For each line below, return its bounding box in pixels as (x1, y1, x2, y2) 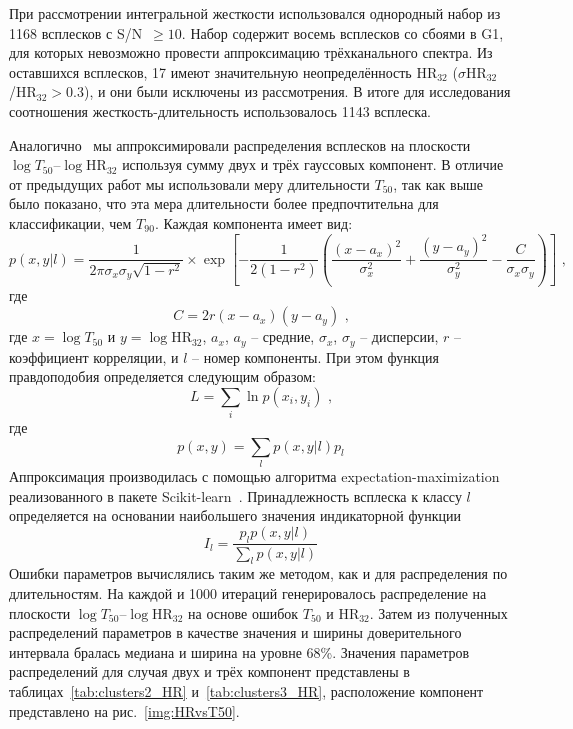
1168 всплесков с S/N (9, 22, 143, 43)
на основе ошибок (188, 602, 299, 623)
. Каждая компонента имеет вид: (154, 212, 353, 233)
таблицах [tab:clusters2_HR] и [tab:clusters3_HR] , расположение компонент (9, 680, 484, 701)
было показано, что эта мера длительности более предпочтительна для (9, 193, 439, 214)
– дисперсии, (360, 326, 439, 347)
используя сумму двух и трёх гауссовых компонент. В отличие (122, 154, 504, 175)
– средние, (251, 326, 315, 347)
